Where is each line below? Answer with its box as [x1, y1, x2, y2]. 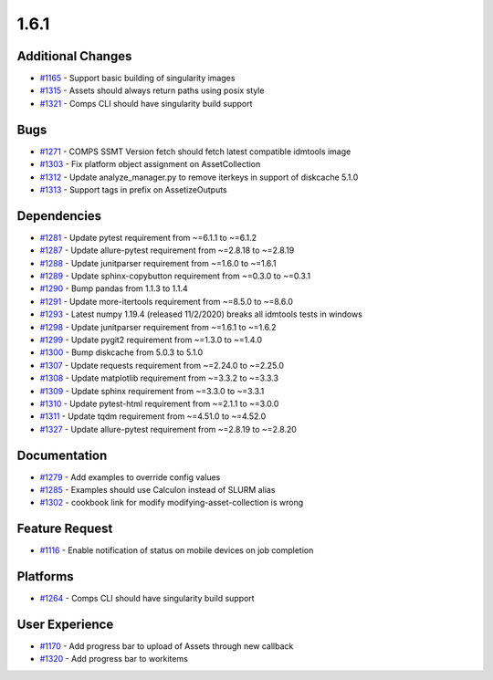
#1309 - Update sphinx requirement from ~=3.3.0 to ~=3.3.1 [39, 385, 265, 396]
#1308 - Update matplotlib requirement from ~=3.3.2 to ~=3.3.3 [39, 372, 278, 383]
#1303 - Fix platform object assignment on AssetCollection [39, 159, 261, 170]
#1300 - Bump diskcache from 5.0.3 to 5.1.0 [39, 347, 204, 358]
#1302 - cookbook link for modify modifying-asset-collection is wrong [39, 497, 304, 508]
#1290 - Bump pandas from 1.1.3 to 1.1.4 [39, 283, 189, 294]
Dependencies [16, 208, 102, 224]
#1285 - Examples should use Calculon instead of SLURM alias [39, 484, 276, 495]
